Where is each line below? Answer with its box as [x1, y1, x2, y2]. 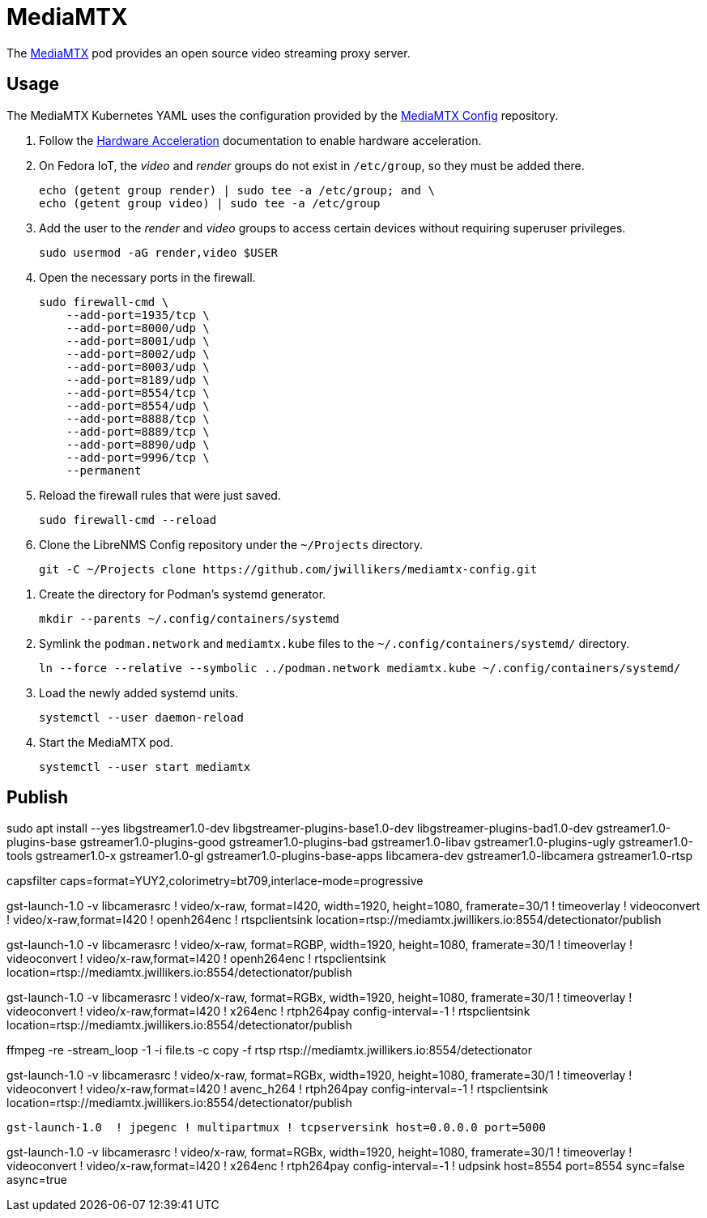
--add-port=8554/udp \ [66, 398, 210, 412]
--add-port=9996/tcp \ [66, 450, 210, 464]
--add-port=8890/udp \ [66, 437, 210, 451]
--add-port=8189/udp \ [66, 373, 210, 386]
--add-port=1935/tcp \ [66, 308, 210, 322]
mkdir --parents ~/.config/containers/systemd [39, 611, 339, 625]
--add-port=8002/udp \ [66, 347, 210, 360]
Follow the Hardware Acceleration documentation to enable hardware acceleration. [39, 133, 482, 147]
